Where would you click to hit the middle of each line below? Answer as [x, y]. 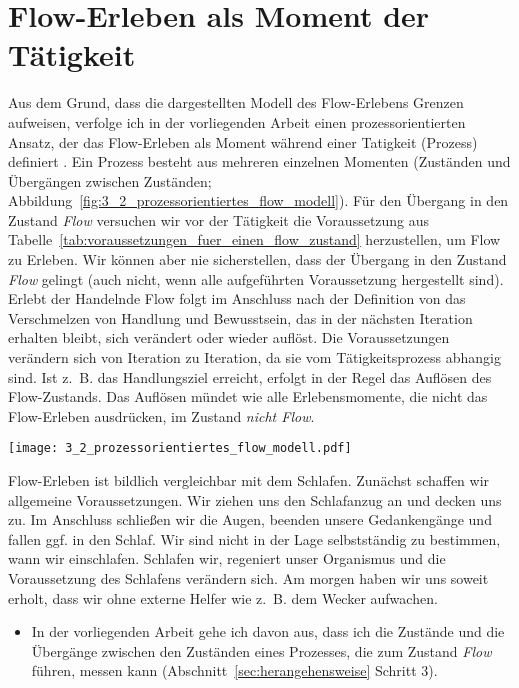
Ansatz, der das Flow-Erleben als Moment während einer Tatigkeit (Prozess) [243, 141]
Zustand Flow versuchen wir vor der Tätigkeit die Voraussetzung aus [219, 219]
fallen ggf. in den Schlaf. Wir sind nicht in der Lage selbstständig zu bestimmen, [254, 538]
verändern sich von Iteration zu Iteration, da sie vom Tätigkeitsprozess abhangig [254, 357]
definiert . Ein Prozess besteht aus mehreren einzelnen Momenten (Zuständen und [259, 161]
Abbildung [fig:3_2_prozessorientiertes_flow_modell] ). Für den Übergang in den [258, 200]
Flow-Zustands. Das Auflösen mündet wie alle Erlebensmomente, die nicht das [248, 396]
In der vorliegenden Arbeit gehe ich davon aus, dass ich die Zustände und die [268, 631]
